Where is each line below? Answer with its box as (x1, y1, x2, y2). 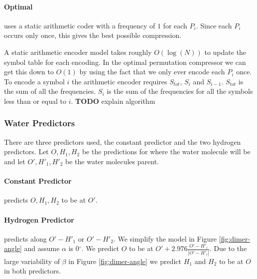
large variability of (4, 256, 60, 266)
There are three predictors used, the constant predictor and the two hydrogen (4, 136, 241, 147)
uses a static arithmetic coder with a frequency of (4, 20, 155, 30)
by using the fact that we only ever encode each (79, 66, 225, 77)
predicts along (4, 233, 47, 244)
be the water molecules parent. (65, 156, 159, 166)
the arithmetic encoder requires (71, 76, 167, 86)
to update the (204, 46, 247, 57)
